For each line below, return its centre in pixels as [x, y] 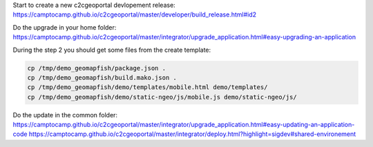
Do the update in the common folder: [65, 115]
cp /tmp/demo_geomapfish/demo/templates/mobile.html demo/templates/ [147, 87]
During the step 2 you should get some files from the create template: [112, 50]
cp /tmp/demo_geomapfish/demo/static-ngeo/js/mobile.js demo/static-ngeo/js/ [162, 97]
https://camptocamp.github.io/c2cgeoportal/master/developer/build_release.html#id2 [135, 14]
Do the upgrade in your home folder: [65, 27]
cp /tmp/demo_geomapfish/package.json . [96, 68]
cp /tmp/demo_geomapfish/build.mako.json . [102, 77]
